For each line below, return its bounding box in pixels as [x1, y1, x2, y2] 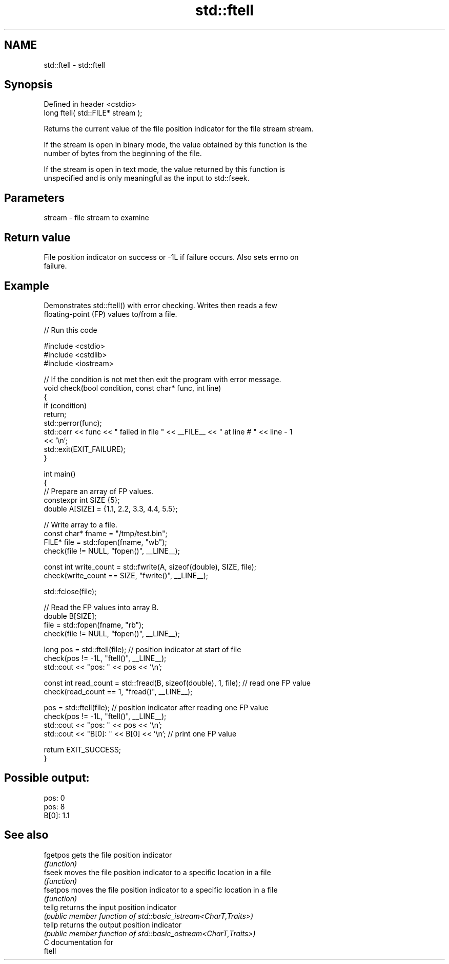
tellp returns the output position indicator [44, 920, 182, 929]
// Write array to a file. [44, 520, 117, 529]
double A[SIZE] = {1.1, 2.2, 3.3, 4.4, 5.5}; [44, 504, 178, 513]
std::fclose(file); [44, 587, 97, 596]
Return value [4, 231, 71, 244]
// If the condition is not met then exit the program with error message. [44, 374, 281, 384]
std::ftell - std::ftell [44, 60, 105, 69]
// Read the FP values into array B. [44, 602, 159, 612]
